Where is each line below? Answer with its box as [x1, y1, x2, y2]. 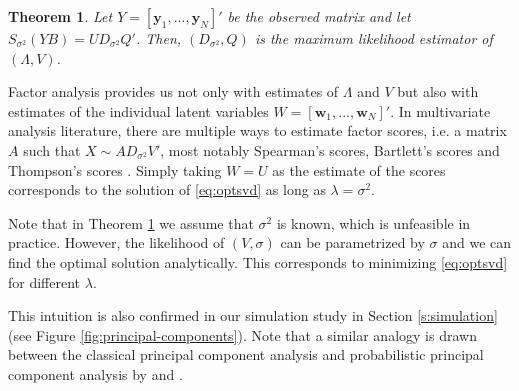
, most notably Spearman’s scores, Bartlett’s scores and [160, 139, 500, 160]
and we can [442, 232, 512, 253]
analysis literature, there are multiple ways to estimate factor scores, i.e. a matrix [8, 120, 507, 141]
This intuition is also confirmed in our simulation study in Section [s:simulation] [8, 305, 498, 326]
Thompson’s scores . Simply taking [8, 159, 222, 180]
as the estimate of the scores [272, 159, 446, 180]
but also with [397, 81, 479, 102]
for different [8, 271, 81, 292]
